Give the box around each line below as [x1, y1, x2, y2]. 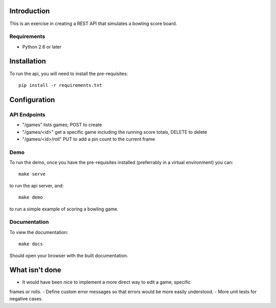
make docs [18, 241, 43, 247]
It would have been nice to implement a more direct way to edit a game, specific [22, 279, 191, 286]
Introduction [9, 7, 50, 15]
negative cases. [9, 296, 43, 302]
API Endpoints [9, 111, 45, 118]
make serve [18, 171, 46, 177]
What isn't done [9, 266, 61, 274]
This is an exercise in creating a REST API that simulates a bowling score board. [9, 20, 177, 27]
